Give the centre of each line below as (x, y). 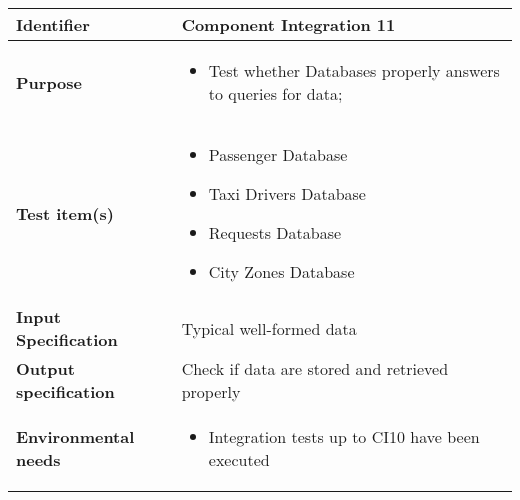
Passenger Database (278, 154)
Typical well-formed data (269, 328)
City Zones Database (281, 271)
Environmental (75, 436)
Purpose (49, 82)
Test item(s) (65, 213)
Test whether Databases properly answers (354, 70)
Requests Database (275, 232)
